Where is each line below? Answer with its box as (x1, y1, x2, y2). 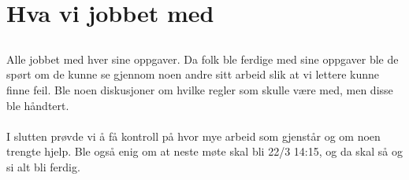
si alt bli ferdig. (6, 158, 80, 174)
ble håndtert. (6, 97, 69, 113)
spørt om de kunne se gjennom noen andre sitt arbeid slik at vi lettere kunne (6, 66, 379, 83)
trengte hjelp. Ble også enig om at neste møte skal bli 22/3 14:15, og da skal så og (6, 143, 403, 160)
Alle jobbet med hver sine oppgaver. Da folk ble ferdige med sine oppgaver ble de (6, 50, 399, 67)
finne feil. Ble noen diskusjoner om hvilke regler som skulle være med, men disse (6, 81, 393, 97)
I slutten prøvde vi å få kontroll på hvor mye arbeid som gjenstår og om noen (6, 127, 381, 144)
